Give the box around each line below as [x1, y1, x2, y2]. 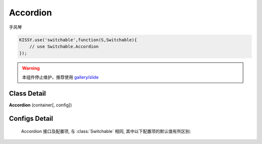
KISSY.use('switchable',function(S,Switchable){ [19, 37, 137, 43]
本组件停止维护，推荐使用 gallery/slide [22, 74, 99, 80]
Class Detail [9, 89, 46, 98]
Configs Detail [9, 115, 53, 123]
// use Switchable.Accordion [29, 43, 99, 49]
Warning [22, 65, 40, 71]
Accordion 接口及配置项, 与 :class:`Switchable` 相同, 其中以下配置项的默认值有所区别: [21, 129, 191, 134]
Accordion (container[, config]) [9, 102, 72, 108]
